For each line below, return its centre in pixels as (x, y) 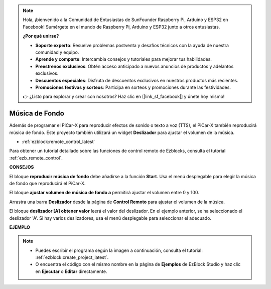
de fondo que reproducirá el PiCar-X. (47, 183)
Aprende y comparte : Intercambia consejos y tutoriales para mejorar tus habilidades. (123, 59)
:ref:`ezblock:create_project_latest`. (72, 257)
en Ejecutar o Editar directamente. (71, 271)
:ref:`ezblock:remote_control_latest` (58, 141)
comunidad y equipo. (57, 52)
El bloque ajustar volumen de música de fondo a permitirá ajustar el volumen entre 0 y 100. (104, 193)
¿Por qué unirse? (41, 36)
